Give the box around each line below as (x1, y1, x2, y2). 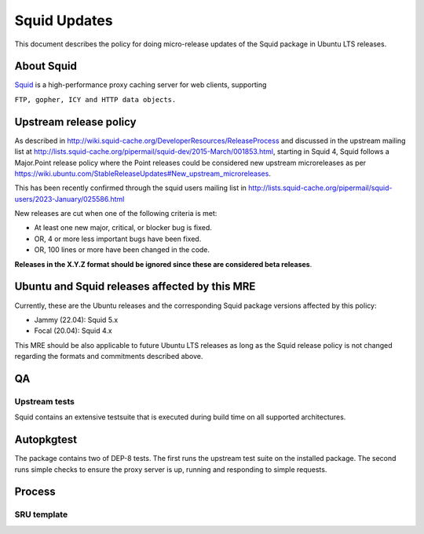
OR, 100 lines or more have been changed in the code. (34, 245, 210, 254)
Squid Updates (14, 12, 113, 29)
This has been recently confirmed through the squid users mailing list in (14, 183, 247, 192)
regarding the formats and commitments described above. (14, 352, 203, 361)
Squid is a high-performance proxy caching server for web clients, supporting (14, 80, 267, 90)
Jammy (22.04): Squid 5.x (34, 315, 119, 324)
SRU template (14, 509, 68, 520)
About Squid (14, 60, 78, 73)
